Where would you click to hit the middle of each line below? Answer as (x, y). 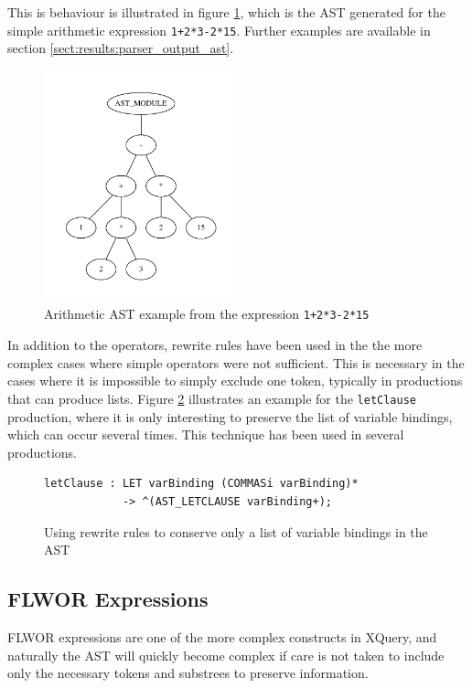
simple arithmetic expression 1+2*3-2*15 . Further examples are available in (219, 30)
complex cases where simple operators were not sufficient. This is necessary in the (236, 362)
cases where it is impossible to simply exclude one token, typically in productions (235, 381)
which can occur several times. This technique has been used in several (206, 434)
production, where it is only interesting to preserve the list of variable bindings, (230, 416)
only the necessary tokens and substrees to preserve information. (188, 673)
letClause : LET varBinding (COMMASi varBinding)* (201, 484)
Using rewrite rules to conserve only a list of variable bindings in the (236, 531)
